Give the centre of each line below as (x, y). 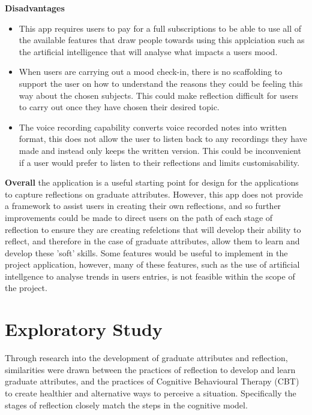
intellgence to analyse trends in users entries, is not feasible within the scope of (150, 276)
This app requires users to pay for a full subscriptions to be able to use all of (160, 28)
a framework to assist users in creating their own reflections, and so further (143, 206)
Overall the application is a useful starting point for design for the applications (152, 182)
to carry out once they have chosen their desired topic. (119, 107)
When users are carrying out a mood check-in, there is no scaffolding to (151, 72)
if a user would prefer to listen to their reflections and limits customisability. (159, 162)
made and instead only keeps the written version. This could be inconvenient (160, 150)
